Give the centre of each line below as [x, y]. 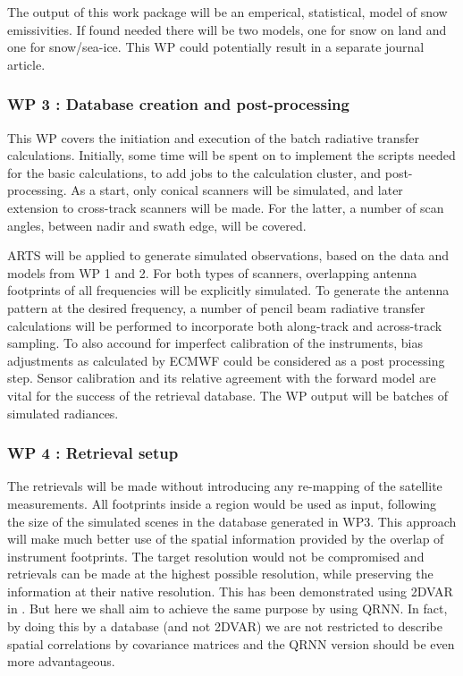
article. [26, 64]
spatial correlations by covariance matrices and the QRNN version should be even [231, 643]
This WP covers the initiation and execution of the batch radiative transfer [214, 137]
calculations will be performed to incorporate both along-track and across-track [225, 325]
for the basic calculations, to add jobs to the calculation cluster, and [194, 172]
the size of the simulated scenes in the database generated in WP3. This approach [232, 521]
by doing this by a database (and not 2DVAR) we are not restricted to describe [225, 626]
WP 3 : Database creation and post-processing [178, 104]
